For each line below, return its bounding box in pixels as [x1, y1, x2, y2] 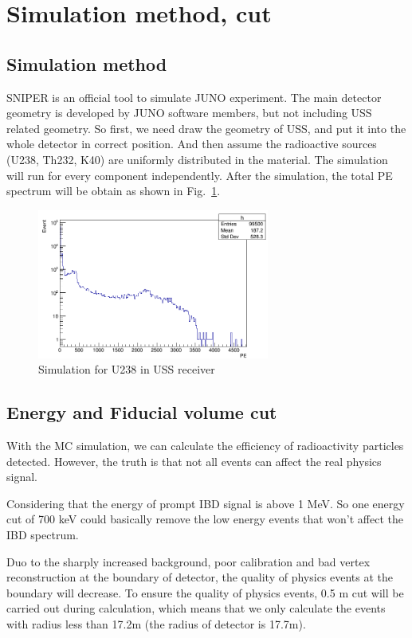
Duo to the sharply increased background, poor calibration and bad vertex [6, 553, 371, 570]
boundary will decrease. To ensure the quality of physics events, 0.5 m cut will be [6, 584, 404, 601]
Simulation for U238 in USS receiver [38, 361, 215, 378]
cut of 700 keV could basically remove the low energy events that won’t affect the [6, 511, 403, 527]
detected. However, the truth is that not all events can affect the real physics [6, 452, 382, 469]
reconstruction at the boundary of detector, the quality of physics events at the [6, 569, 394, 585]
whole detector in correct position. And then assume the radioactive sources [6, 135, 377, 152]
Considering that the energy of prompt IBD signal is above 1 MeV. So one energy [6, 495, 405, 511]
